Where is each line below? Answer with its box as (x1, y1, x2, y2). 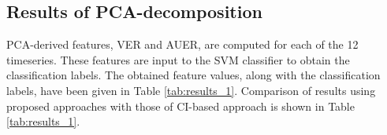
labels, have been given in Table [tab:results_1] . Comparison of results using (6, 82, 376, 98)
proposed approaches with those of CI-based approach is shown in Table (6, 97, 355, 114)
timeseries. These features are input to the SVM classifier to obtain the (6, 51, 350, 67)
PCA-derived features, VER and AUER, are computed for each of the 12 (6, 36, 359, 53)
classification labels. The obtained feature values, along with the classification (6, 67, 381, 83)
